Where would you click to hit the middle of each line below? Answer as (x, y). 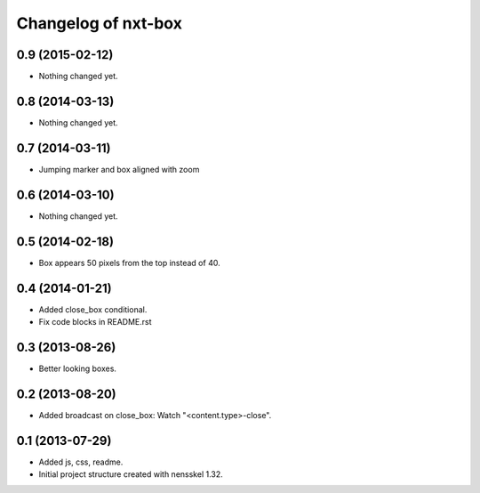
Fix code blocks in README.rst (95, 321)
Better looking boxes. (78, 368)
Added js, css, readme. (81, 462)
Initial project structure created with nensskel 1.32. (131, 474)
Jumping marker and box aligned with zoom (119, 169)
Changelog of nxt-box (99, 23)
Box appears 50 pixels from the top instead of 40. (130, 263)
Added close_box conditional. (93, 309)
